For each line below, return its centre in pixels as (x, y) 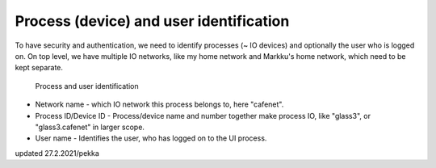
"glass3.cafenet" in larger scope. (90, 127)
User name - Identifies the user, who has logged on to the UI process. (151, 138)
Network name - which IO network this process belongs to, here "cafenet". (159, 104)
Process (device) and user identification (152, 21)
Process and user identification (87, 86)
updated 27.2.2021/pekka (57, 153)
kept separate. (39, 68)
